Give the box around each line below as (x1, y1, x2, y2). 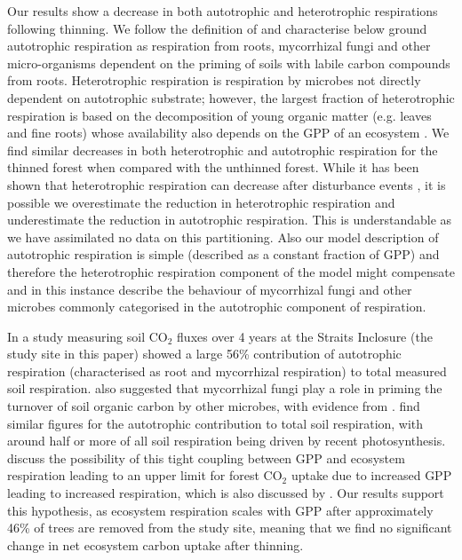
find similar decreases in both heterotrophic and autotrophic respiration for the (7, 140, 438, 159)
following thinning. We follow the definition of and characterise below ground (7, 19, 427, 37)
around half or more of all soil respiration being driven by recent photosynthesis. (7, 431, 446, 450)
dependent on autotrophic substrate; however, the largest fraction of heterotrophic (7, 88, 455, 106)
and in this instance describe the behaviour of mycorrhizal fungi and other (7, 280, 412, 298)
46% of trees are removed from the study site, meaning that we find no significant (7, 518, 452, 537)
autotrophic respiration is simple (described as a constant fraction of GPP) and (7, 245, 440, 264)
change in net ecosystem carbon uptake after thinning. (7, 535, 304, 554)
